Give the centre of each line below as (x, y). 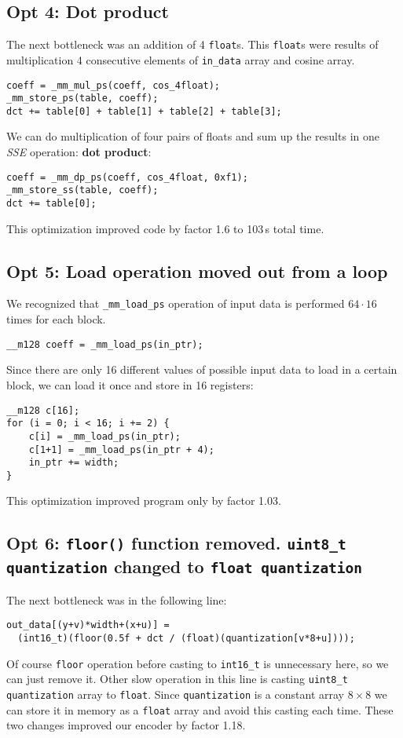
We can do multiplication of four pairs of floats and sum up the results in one (193, 136)
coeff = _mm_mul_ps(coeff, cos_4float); (114, 85)
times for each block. (56, 319)
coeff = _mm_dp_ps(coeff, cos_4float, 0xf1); (127, 177)
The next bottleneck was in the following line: (117, 599)
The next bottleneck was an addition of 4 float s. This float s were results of (192, 44)
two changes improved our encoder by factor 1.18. (126, 725)
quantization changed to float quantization (185, 566)
